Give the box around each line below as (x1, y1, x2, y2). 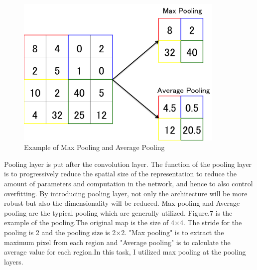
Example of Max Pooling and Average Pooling (24, 142, 165, 152)
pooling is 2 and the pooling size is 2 (4, 227, 116, 237)
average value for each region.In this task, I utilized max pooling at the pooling (4, 247, 246, 257)
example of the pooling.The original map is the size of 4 (4, 217, 175, 228)
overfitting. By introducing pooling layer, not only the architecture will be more (4, 188, 248, 198)
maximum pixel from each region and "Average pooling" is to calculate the (4, 237, 231, 247)
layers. (4, 256, 23, 267)
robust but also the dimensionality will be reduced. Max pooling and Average (4, 198, 240, 208)
